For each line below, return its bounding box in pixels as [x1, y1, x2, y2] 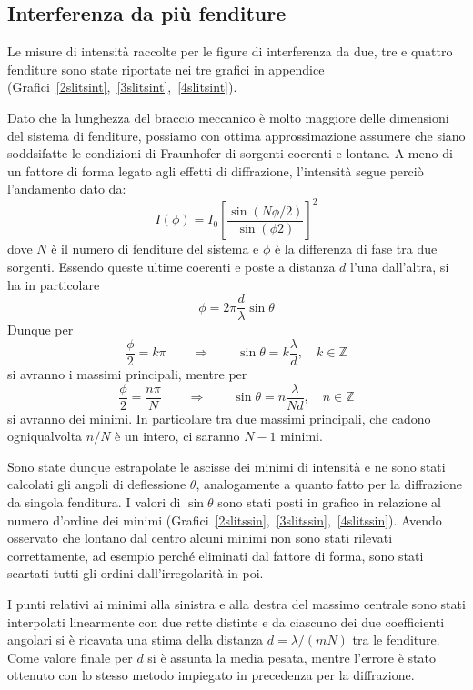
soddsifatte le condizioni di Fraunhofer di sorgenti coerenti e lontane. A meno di [7, 144, 453, 163]
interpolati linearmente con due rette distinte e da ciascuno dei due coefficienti [7, 612, 445, 631]
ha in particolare [7, 275, 100, 294]
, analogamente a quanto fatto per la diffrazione [196, 475, 462, 494]
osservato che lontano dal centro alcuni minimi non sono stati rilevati [7, 528, 393, 547]
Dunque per [7, 320, 74, 339]
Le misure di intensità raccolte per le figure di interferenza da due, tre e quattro [7, 42, 453, 61]
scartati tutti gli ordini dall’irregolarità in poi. [7, 564, 264, 583]
